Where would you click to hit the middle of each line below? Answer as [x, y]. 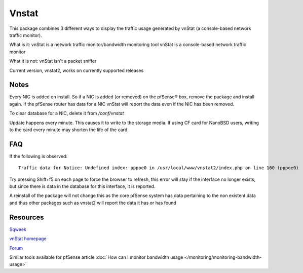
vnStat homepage [28, 239]
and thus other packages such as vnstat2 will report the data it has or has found [93, 203]
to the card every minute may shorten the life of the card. [69, 130]
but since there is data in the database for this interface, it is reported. [82, 186]
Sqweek [18, 229]
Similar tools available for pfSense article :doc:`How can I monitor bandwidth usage [96, 257]
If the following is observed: [39, 156]
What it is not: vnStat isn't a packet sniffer [53, 61]
